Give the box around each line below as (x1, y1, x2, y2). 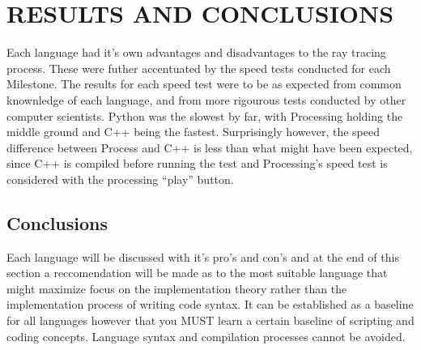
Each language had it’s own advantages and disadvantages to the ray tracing (6, 44, 386, 61)
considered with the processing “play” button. (6, 170, 234, 187)
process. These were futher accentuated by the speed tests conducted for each (6, 59, 391, 76)
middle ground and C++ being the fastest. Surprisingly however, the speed (6, 123, 380, 140)
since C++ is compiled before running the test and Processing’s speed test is (6, 155, 388, 172)
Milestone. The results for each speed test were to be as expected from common (6, 75, 402, 92)
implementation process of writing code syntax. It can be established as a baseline (6, 296, 414, 313)
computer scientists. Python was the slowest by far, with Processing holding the (6, 107, 403, 124)
